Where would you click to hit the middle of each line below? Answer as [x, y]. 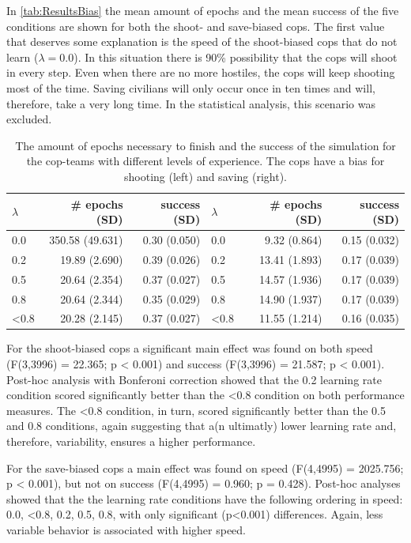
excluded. [29, 119]
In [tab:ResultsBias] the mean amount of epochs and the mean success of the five [203, 10]
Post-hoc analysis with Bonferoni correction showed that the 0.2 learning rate [194, 379]
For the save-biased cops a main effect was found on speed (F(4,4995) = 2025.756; [205, 468]
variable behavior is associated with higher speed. [126, 529]
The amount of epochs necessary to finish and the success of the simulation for [205, 145]
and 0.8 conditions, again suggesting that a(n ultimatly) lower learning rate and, [202, 426]
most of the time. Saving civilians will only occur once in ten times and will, [191, 87]
